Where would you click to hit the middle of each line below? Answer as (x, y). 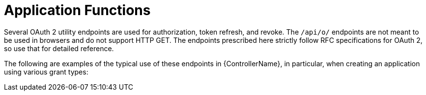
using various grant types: (46, 72)
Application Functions (77, 10)
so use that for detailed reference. (59, 48)
